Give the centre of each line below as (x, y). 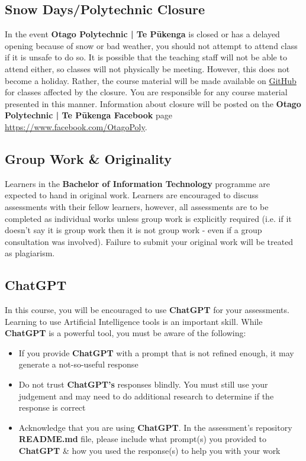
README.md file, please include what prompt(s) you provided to (143, 439)
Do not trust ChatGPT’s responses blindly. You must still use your (143, 384)
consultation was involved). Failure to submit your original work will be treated (149, 241)
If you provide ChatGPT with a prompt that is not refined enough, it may (156, 352)
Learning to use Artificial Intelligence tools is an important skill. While (134, 321)
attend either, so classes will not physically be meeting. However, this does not (147, 68)
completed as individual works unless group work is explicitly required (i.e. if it (148, 218)
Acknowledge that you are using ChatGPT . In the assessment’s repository (155, 427)
